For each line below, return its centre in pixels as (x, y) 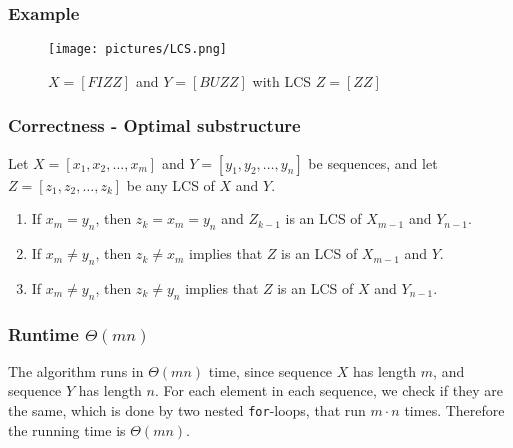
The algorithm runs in (76, 370)
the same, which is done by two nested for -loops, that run (187, 410)
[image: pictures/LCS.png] (137, 49)
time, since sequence (270, 370)
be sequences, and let (373, 162)
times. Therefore (454, 410)
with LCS (282, 80)
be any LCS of (170, 184)
